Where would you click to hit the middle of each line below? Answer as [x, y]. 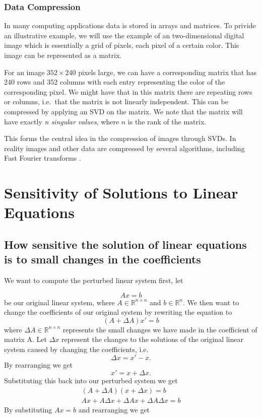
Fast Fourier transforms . [43, 158]
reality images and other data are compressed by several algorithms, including [124, 148]
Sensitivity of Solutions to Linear [121, 193]
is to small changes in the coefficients [103, 259]
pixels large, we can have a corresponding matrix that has [168, 72]
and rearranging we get [114, 409]
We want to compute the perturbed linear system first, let [94, 280]
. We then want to [211, 302]
